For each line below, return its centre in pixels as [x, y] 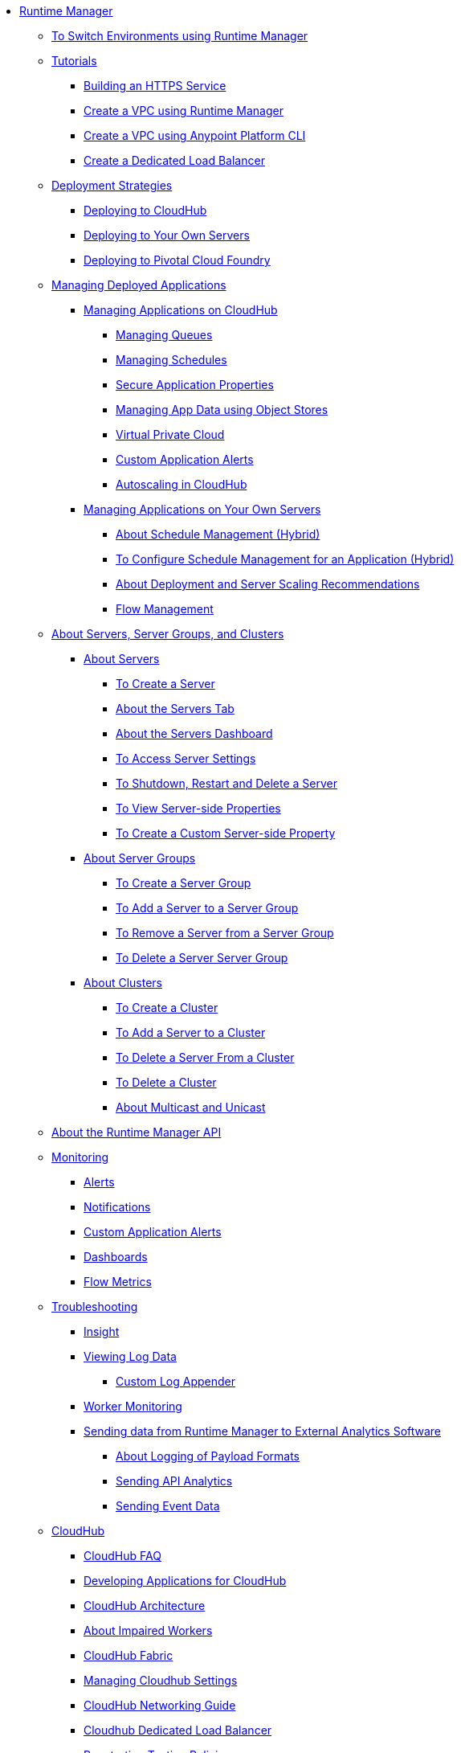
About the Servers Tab [175, 709]
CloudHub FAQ [122, 1556]
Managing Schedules [171, 360]
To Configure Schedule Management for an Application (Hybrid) [285, 559]
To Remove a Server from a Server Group [225, 933]
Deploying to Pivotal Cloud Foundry [177, 260]
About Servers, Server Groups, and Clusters [168, 634]
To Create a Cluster [167, 1008]
